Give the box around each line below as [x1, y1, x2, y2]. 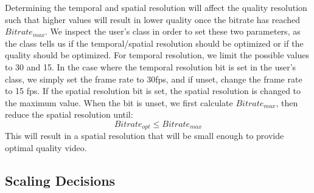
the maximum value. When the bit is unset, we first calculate [5, 96, 233, 109]
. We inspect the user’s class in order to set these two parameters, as [45, 25, 301, 38]
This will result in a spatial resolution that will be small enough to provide [5, 129, 284, 142]
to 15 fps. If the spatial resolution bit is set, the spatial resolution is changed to [5, 84, 301, 97]
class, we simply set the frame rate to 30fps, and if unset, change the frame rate [5, 72, 302, 85]
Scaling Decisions [5, 171, 116, 189]
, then [276, 96, 298, 109]
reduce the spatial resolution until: [5, 108, 133, 121]
